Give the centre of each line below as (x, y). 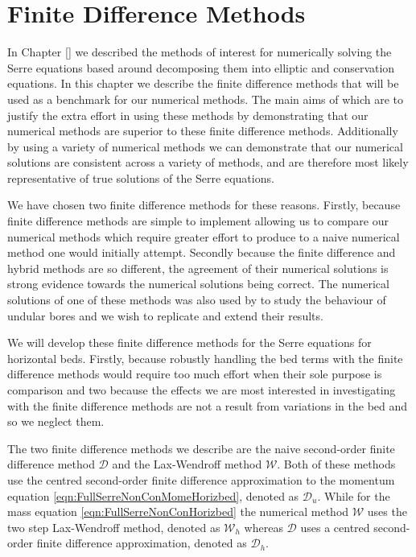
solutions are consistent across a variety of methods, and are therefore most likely (208, 162)
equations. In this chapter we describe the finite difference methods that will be (203, 83)
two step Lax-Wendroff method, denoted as (114, 527)
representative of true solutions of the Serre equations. (141, 177)
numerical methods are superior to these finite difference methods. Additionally (203, 131)
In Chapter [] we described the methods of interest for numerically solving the (200, 52)
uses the (387, 512)
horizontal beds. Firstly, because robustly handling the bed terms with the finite (205, 358)
